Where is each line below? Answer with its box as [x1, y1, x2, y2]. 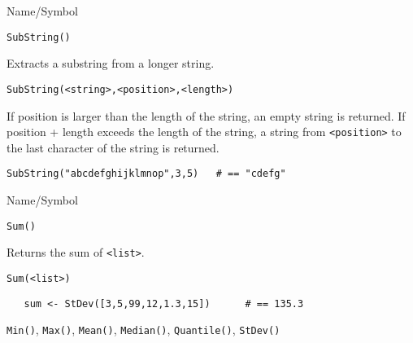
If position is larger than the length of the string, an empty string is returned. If [7, 107, 406, 124]
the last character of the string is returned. [7, 139, 220, 156]
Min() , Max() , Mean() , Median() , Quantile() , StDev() [7, 321, 280, 338]
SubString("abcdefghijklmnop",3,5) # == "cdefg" [7, 168, 286, 180]
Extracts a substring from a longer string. [7, 55, 215, 72]
